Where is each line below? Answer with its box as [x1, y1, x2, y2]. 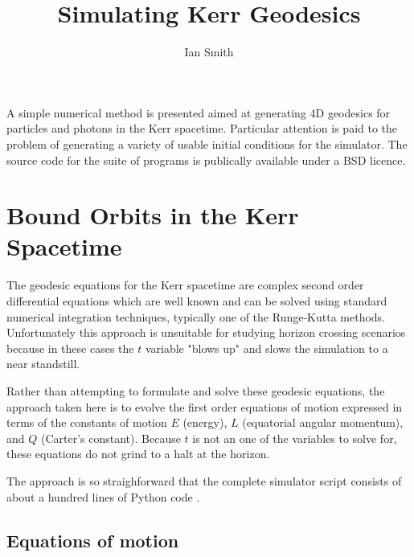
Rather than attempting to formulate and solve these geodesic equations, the [6, 382, 385, 399]
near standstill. [6, 355, 80, 372]
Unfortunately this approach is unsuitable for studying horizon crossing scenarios [6, 324, 406, 341]
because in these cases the [6, 339, 134, 356]
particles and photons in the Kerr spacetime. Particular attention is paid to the [6, 120, 398, 137]
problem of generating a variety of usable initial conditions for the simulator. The [6, 135, 408, 152]
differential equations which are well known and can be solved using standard [6, 293, 387, 309]
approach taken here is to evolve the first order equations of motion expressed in [6, 398, 403, 415]
